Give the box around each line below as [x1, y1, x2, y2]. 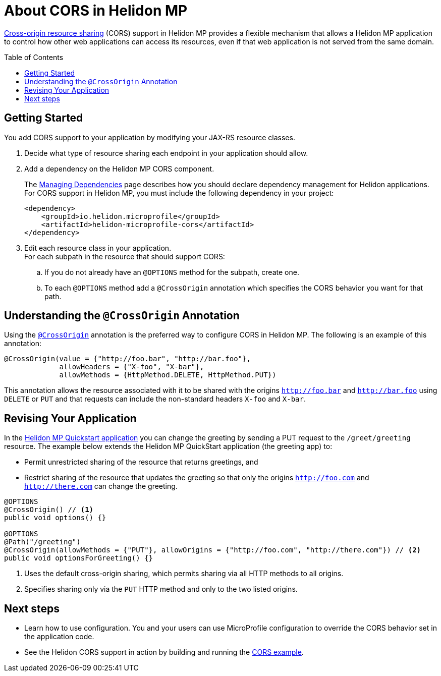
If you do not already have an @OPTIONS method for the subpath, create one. [44, 267, 299, 276]
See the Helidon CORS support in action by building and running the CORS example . [24, 648, 304, 657]
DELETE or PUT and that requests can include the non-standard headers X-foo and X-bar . [4, 395, 306, 404]
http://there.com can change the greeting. [24, 482, 178, 491]
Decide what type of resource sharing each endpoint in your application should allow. [24, 148, 308, 157]
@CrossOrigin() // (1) [4, 505, 94, 514]
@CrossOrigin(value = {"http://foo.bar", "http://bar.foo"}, [4, 355, 251, 363]
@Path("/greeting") [4, 538, 81, 546]
